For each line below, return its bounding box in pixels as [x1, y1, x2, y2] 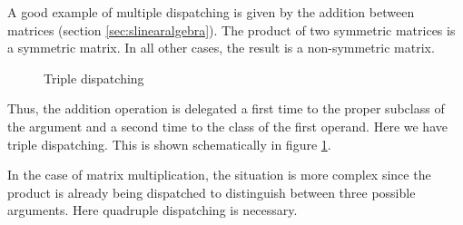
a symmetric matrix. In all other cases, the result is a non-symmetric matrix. [7, 38, 435, 57]
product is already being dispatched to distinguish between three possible [7, 182, 416, 201]
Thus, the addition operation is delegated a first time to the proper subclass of [7, 99, 445, 118]
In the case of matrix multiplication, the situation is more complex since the [7, 165, 431, 184]
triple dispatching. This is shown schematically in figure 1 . [7, 134, 331, 153]
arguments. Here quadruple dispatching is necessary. [7, 201, 298, 220]
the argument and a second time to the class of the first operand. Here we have [7, 116, 448, 135]
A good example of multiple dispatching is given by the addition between [7, 3, 415, 21]
